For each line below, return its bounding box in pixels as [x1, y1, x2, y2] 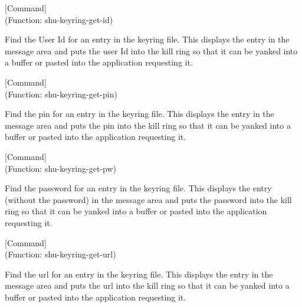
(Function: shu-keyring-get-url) [5, 248, 116, 260]
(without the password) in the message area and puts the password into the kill [5, 193, 292, 205]
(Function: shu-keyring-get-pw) [5, 162, 116, 174]
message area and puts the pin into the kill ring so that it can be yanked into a [5, 119, 291, 131]
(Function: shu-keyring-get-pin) [5, 87, 117, 100]
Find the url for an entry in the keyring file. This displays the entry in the [5, 267, 273, 280]
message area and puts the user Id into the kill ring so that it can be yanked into [5, 44, 298, 57]
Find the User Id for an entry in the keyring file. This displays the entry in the [5, 33, 290, 45]
